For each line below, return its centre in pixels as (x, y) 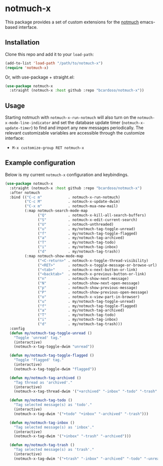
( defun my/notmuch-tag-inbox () (42, 423)
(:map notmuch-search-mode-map (56, 211)
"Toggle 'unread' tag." (38, 338)
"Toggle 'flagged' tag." (39, 360)
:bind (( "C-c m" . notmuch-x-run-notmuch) (65, 197)
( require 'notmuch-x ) (27, 68)
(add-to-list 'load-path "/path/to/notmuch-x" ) (54, 63)
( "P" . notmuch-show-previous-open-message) (93, 292)
